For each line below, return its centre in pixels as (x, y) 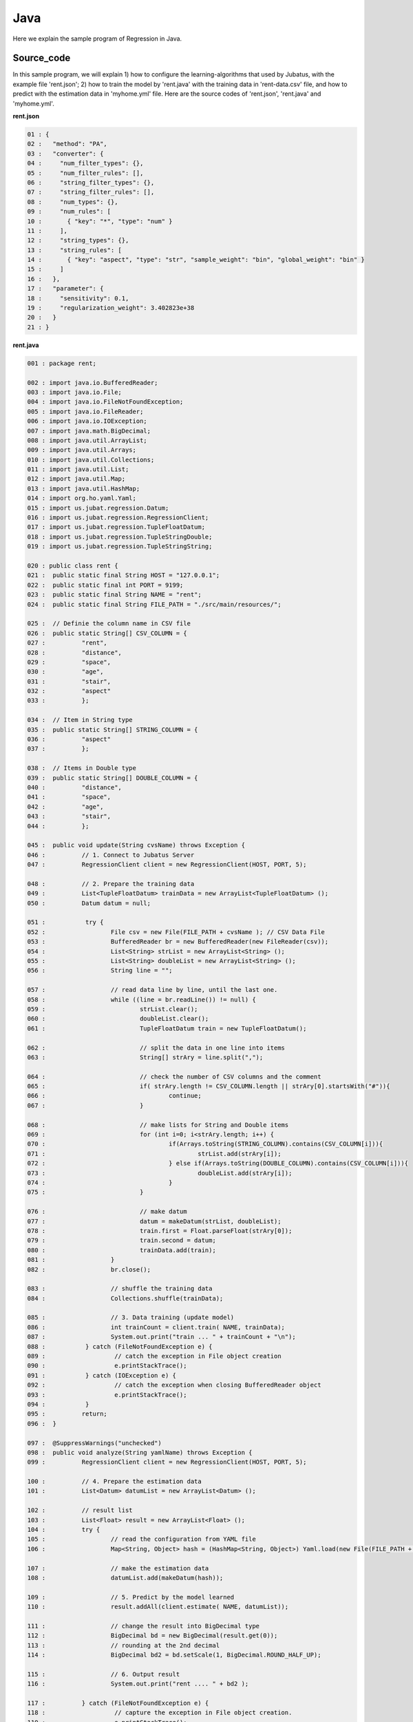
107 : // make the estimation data (118, 1568)
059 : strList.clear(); (113, 1009)
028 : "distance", (74, 652)
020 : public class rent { (73, 566)
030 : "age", (65, 672)
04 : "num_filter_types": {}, (85, 163)
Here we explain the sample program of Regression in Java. (97, 39)
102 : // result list (80, 1511)
